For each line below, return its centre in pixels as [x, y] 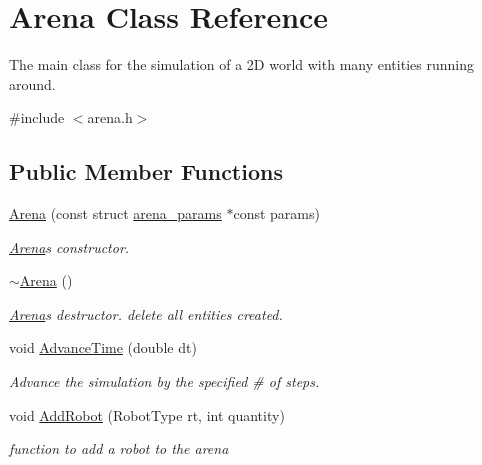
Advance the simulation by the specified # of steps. [164, 381]
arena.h [110, 117]
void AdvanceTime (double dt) [103, 347]
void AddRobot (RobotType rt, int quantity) [147, 414]
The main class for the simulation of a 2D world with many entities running [241, 64]
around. [32, 83]
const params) [276, 213]
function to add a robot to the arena [119, 448]
